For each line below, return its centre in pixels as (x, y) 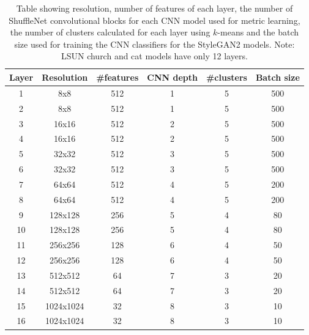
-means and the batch (258, 32)
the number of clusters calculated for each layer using (110, 32)
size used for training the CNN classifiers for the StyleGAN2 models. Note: (154, 44)
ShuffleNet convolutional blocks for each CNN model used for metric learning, (154, 20)
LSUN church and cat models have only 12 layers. (154, 56)
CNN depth (172, 77)
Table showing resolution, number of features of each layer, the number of (154, 8)
